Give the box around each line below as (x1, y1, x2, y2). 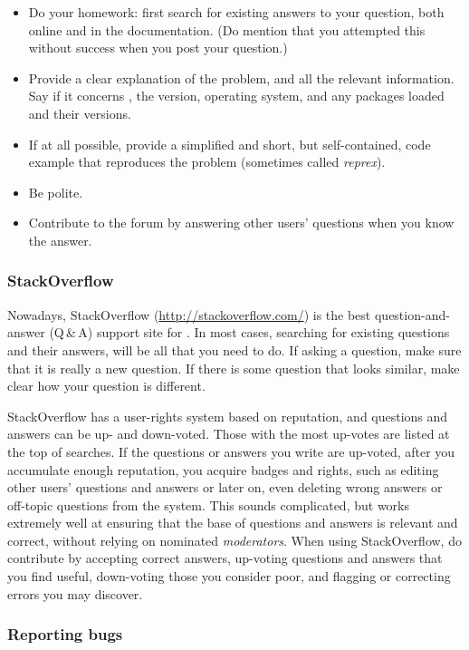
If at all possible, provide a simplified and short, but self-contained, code (28, 134, 431, 153)
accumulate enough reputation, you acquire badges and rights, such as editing (7, 460, 439, 479)
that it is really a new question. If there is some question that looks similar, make (7, 358, 460, 377)
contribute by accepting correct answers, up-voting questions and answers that (7, 548, 443, 568)
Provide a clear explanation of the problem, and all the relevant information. (28, 68, 455, 87)
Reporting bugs (7, 623, 123, 645)
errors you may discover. (7, 584, 143, 603)
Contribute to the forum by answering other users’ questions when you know (28, 213, 455, 232)
